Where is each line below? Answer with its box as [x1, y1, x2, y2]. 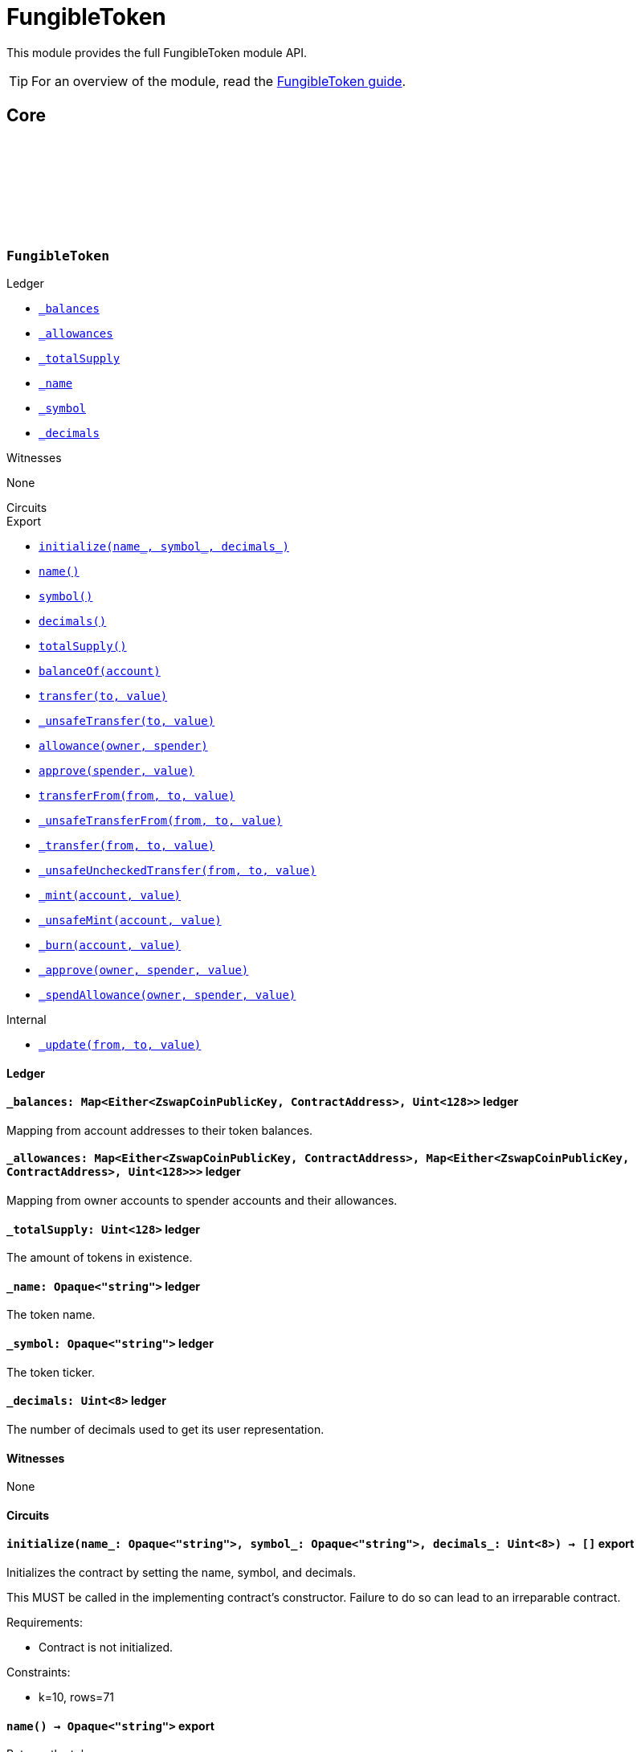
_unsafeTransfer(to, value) [39, 714, 215, 727]
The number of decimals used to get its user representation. [6, 1422, 325, 1436]
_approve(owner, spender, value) [39, 963, 249, 976]
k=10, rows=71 [39, 1689, 114, 1704]
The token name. [6, 1308, 96, 1322]
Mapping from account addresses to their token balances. [6, 1123, 313, 1137]
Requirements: [6, 1615, 83, 1629]
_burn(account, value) [39, 938, 182, 952]
